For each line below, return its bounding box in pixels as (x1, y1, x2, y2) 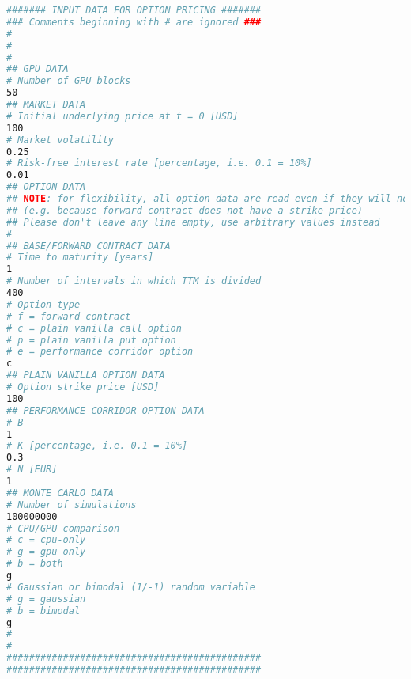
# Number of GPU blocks (6, 75, 131, 87)
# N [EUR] (6, 464, 58, 476)
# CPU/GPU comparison (6, 522, 120, 534)
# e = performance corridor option (6, 346, 194, 358)
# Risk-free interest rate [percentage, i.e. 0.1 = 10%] (6, 157, 312, 169)
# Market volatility (6, 134, 115, 146)
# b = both (6, 558, 63, 570)
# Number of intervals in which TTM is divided (6, 275, 262, 287)
